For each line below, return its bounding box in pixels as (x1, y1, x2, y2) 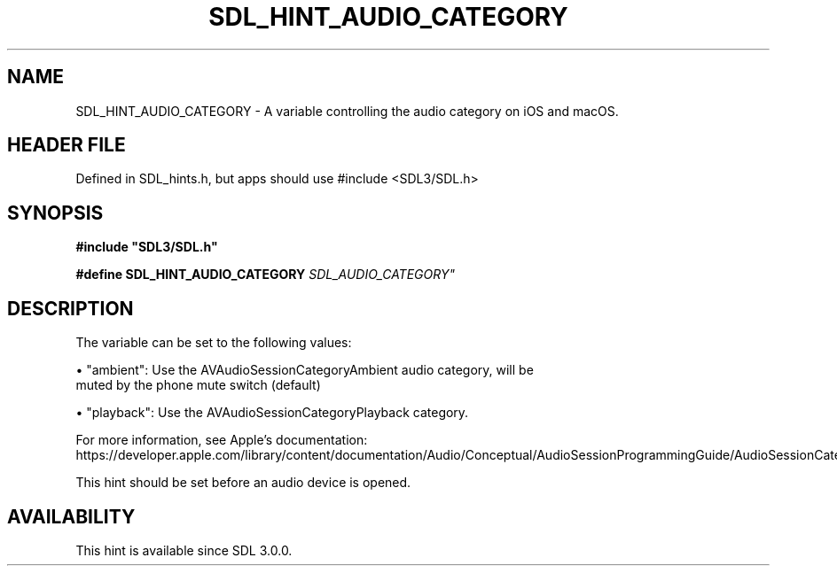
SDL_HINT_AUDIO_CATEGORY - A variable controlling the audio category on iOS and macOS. (75, 103, 619, 119)
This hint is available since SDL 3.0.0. (75, 542, 293, 558)
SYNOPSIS (7, 201, 104, 224)
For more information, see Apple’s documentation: (75, 432, 368, 448)
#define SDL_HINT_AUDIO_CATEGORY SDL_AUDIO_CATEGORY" (75, 267, 455, 283)
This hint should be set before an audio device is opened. (75, 475, 411, 491)
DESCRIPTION (7, 297, 134, 320)
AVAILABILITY (7, 505, 136, 528)
